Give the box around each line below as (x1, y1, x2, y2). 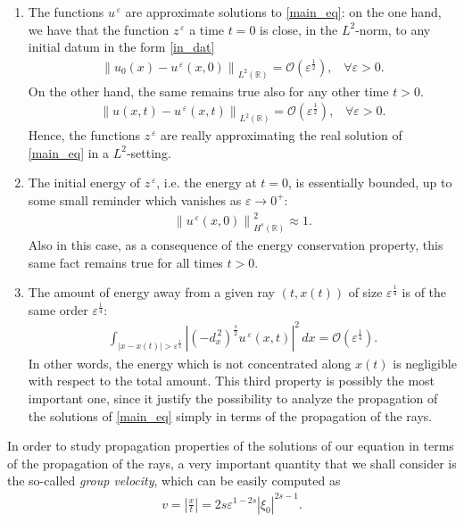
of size (348, 283, 383, 302)
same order (28, 300, 88, 319)
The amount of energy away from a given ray (28, 283, 276, 302)
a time (189, 20, 225, 38)
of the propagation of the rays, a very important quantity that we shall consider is (7, 453, 457, 472)
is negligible (393, 353, 457, 372)
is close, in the (260, 20, 338, 38)
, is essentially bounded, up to (288, 173, 452, 192)
